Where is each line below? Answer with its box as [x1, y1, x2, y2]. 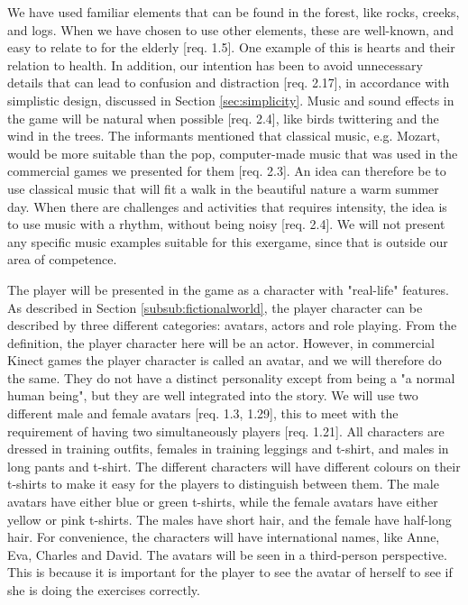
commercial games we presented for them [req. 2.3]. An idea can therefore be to [7, 161, 446, 180]
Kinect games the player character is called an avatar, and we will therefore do [7, 351, 442, 370]
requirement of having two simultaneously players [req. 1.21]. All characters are [7, 421, 445, 440]
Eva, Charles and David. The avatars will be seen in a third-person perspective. [7, 545, 447, 564]
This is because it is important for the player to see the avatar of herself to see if [7, 563, 453, 582]
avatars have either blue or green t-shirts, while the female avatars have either [7, 492, 438, 511]
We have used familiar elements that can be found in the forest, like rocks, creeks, [7, 3, 460, 21]
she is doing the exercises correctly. [7, 581, 200, 599]
